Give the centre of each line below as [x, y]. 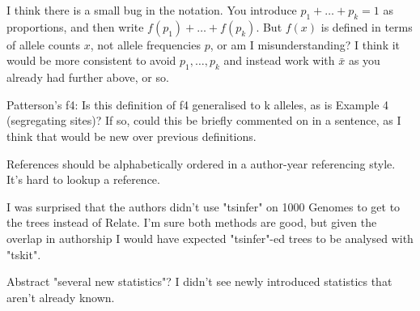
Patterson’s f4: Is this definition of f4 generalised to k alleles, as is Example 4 [198, 104]
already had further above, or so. [88, 77]
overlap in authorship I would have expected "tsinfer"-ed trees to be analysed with [210, 238]
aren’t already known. [61, 297]
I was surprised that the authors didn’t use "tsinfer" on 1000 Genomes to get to [204, 206]
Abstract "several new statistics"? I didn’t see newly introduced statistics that [199, 281]
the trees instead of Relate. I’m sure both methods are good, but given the [192, 222]
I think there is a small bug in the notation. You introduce [152, 10]
